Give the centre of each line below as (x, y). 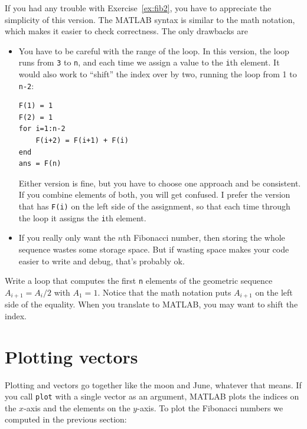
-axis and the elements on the (77, 407)
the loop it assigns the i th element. (82, 217)
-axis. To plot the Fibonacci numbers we (210, 407)
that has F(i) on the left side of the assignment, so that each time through (154, 206)
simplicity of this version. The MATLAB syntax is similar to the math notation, (150, 19)
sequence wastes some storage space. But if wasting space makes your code (154, 249)
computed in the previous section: (66, 419)
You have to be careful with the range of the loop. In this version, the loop (154, 50)
